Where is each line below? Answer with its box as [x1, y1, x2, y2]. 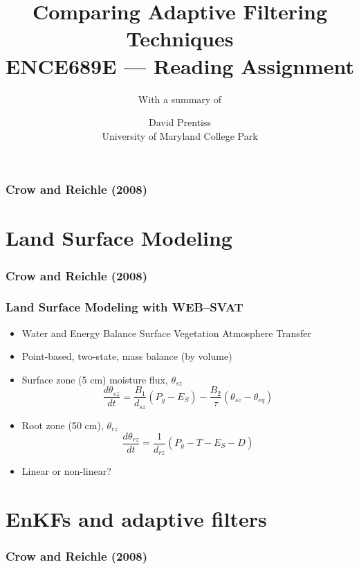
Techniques [126, 24, 234, 53]
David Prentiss [148, 115, 212, 129]
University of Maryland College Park [102, 128, 258, 143]
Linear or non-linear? [21, 464, 111, 478]
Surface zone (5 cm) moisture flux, [21, 372, 168, 386]
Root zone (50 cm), [21, 417, 104, 432]
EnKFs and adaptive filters [6, 504, 267, 532]
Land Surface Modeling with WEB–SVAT [6, 298, 243, 316]
